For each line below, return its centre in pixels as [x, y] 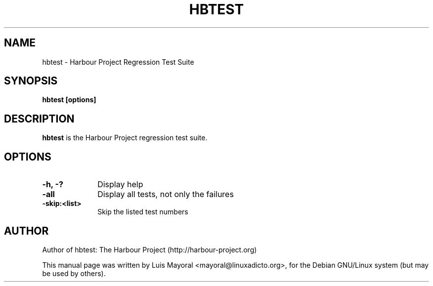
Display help [120, 184]
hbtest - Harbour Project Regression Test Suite [118, 62]
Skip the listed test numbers [143, 212]
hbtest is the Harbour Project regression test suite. [125, 138]
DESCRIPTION [39, 119]
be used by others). [74, 273]
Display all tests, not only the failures [166, 194]
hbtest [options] [69, 100]
